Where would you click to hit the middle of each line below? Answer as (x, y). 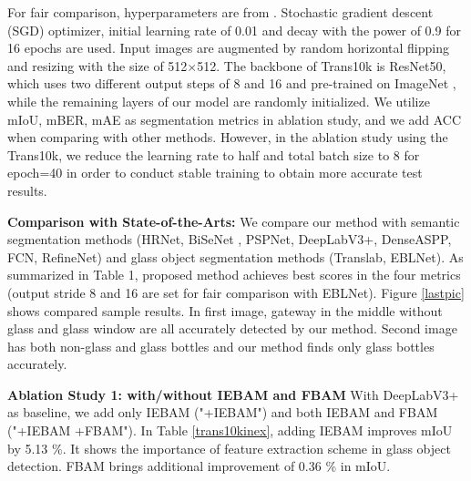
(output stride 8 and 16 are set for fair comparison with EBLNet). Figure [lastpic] (236, 292)
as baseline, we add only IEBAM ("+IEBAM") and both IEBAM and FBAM (223, 412)
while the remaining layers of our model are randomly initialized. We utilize (219, 101)
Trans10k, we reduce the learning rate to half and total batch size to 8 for (214, 154)
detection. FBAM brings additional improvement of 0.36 (164, 466)
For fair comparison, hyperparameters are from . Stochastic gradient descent (220, 12)
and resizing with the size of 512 (97, 65)
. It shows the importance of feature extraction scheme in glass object (256, 448)
